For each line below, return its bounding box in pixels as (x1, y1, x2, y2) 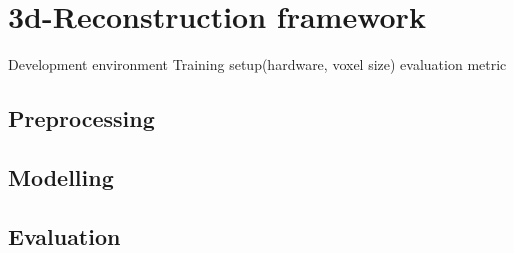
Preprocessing (8, 103, 155, 134)
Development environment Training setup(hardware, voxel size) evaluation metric (8, 54, 507, 75)
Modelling (8, 161, 114, 192)
